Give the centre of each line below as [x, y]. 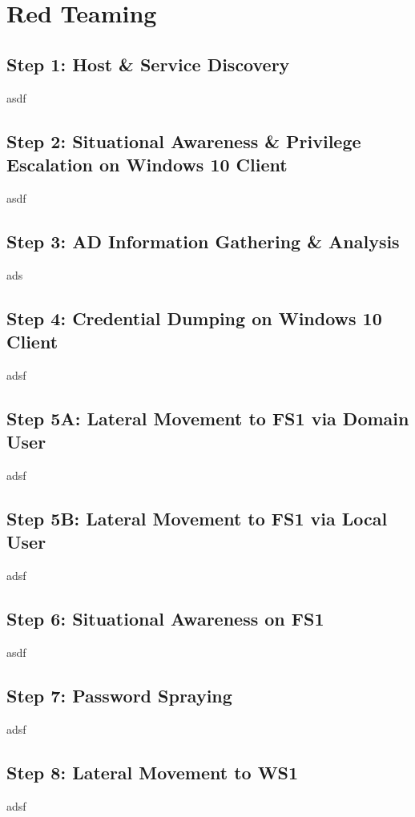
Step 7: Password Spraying [119, 695]
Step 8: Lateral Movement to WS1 [153, 772]
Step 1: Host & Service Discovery [148, 64]
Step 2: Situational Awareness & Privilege [184, 141]
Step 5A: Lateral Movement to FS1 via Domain [208, 418]
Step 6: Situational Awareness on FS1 [165, 619]
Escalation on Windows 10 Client [147, 164]
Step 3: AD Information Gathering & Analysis [203, 241]
